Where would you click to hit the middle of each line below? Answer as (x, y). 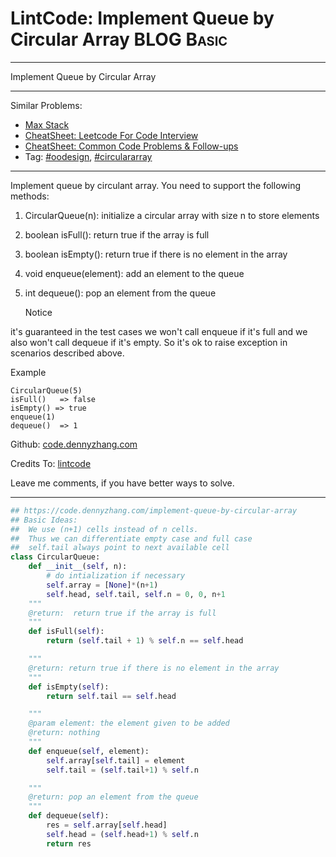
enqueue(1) (33, 417)
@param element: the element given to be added (129, 723)
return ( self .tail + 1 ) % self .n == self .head (145, 641)
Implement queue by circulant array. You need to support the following (155, 185)
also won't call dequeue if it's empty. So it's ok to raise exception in (149, 342)
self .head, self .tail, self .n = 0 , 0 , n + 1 (136, 594)
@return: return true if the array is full (122, 613)
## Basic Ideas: (44, 520)
